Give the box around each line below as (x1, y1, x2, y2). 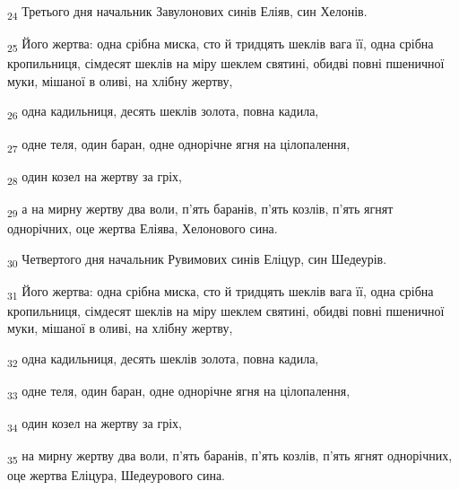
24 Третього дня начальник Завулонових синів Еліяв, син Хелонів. (7, 2, 368, 22)
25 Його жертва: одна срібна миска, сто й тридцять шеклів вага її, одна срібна (7, 34, 434, 55)
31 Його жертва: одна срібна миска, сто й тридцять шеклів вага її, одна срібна (7, 281, 434, 302)
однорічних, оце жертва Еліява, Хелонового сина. (7, 218, 278, 237)
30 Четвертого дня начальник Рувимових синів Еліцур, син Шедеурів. (7, 249, 387, 270)
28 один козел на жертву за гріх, (7, 166, 182, 188)
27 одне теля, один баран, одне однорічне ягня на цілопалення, (7, 134, 351, 155)
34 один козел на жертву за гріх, (7, 414, 182, 435)
